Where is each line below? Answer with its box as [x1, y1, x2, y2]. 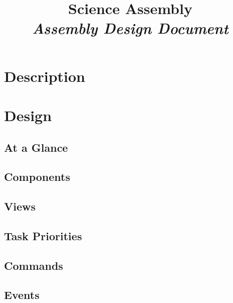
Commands [4, 257, 63, 273]
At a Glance [4, 139, 68, 155]
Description [4, 65, 86, 86]
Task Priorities [4, 228, 82, 243]
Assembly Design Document [32, 18, 228, 39]
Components [4, 169, 70, 184]
